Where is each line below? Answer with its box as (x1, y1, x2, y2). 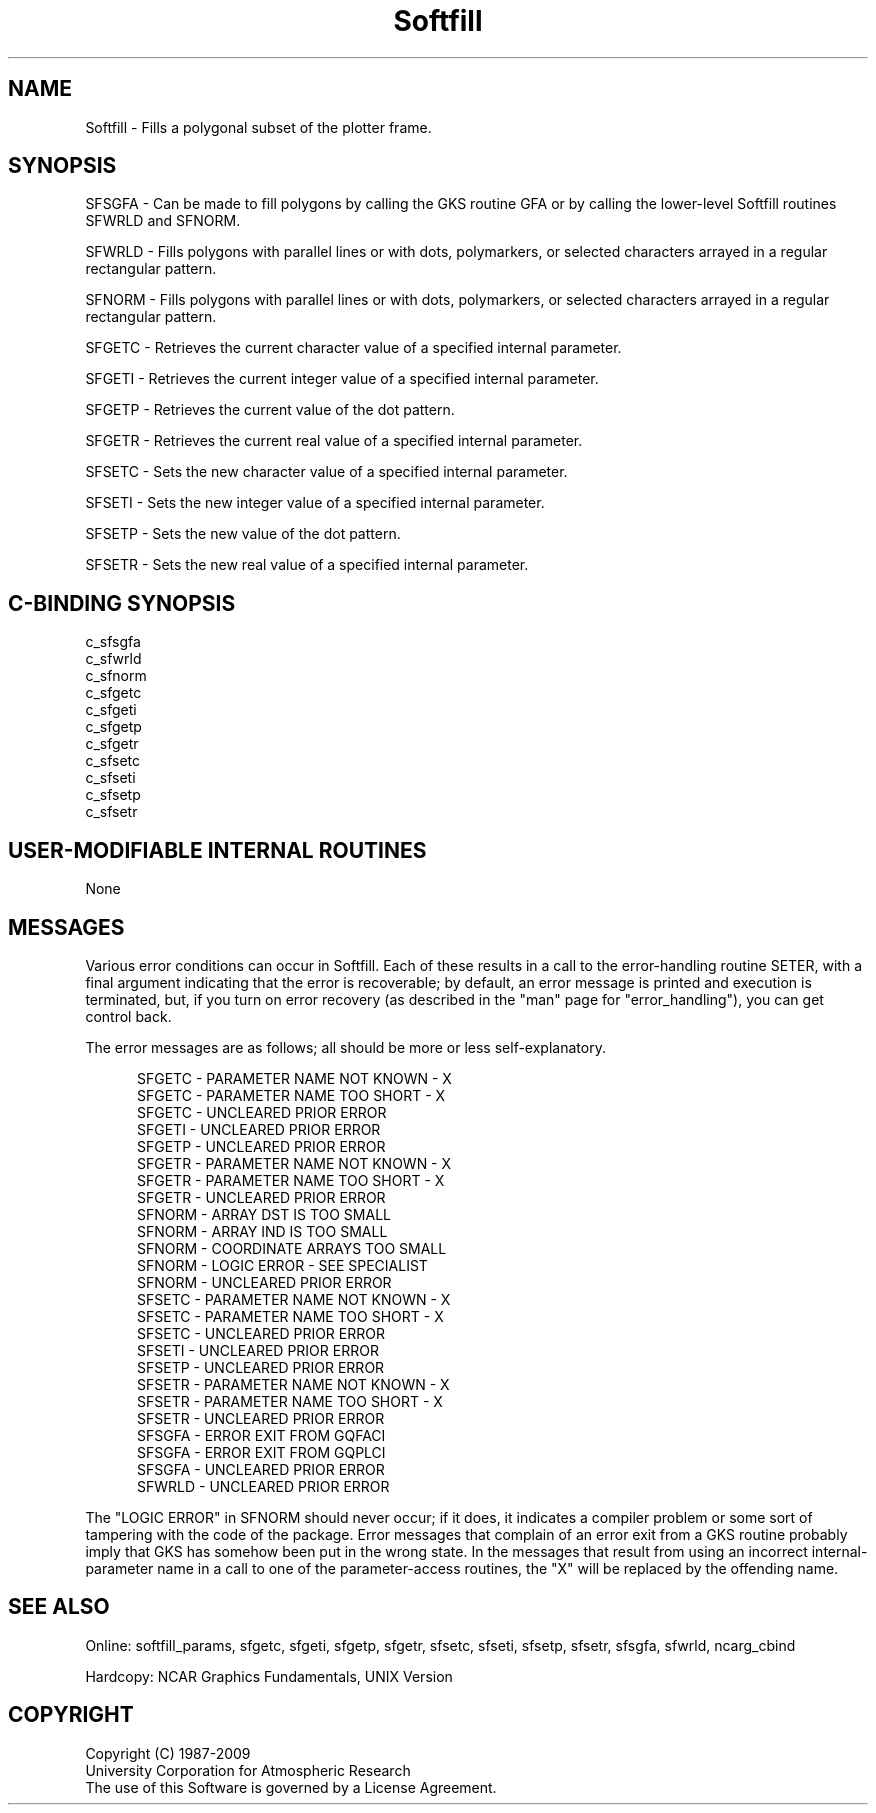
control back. (85, 1007, 172, 1025)
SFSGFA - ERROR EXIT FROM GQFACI (137, 1426, 386, 1444)
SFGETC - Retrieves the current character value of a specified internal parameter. (85, 339, 622, 357)
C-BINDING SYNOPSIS (8, 590, 236, 616)
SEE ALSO (8, 1594, 110, 1620)
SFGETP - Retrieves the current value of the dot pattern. (85, 401, 455, 419)
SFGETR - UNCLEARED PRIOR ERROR (137, 1188, 386, 1206)
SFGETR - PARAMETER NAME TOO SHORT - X (137, 1171, 445, 1189)
